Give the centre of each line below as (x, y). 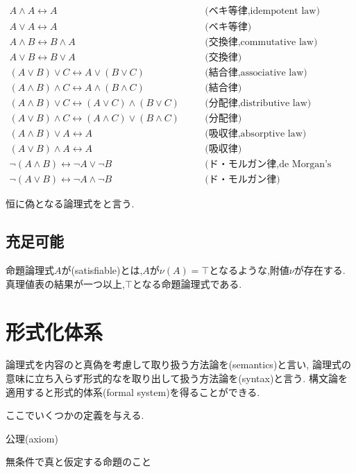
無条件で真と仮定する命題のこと (78, 462)
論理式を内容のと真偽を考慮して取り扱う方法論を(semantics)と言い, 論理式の (178, 364)
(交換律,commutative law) (261, 43)
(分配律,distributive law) (258, 104)
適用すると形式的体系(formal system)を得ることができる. (133, 392)
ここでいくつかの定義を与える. (75, 415)
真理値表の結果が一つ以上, (65, 283)
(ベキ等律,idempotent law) (262, 11)
